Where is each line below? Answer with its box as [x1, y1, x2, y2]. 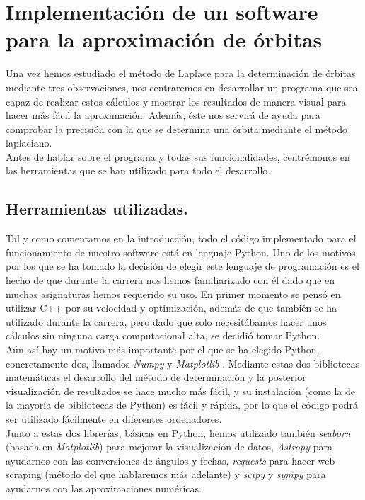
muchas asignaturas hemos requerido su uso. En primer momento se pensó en [6, 286, 341, 301]
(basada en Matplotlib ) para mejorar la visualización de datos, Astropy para [6, 439, 332, 454]
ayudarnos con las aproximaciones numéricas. [6, 480, 202, 495]
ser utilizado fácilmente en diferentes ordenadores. [6, 411, 222, 426]
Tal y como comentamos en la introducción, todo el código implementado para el [6, 231, 357, 246]
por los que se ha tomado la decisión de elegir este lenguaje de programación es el [6, 258, 359, 273]
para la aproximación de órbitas [6, 25, 323, 54]
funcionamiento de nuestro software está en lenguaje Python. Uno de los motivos [6, 244, 356, 259]
